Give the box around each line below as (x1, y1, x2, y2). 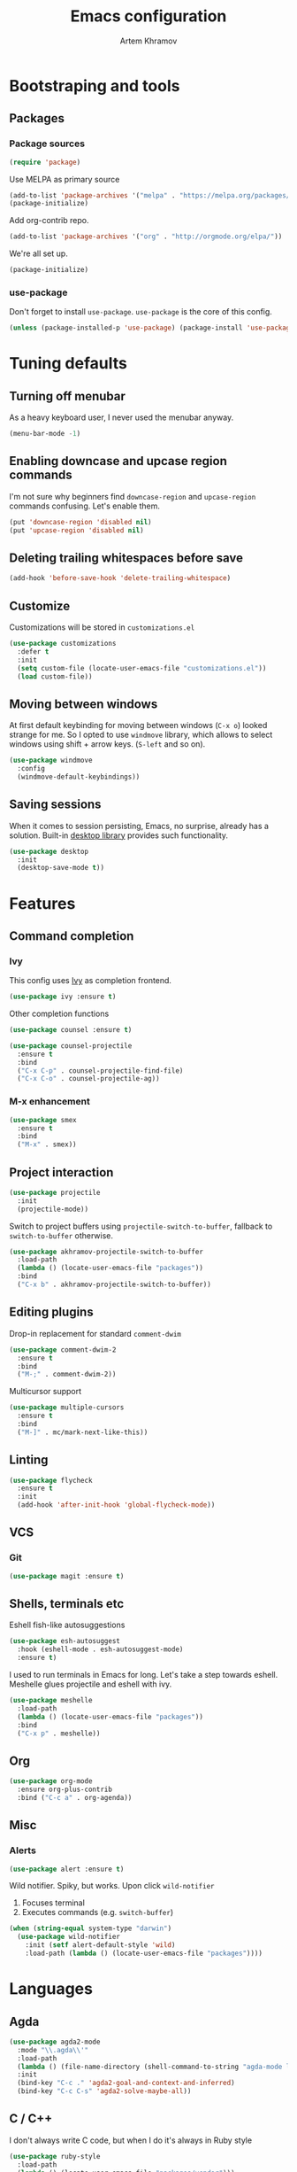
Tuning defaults (9, 353, 128, 374)
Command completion (9, 928, 134, 943)
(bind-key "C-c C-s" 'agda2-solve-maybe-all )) (17, 2087, 192, 2096)
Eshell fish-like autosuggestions (9, 1619, 126, 1631)
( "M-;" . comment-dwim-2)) (17, 1370, 117, 1379)
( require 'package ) (9, 158, 81, 167)
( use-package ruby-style (9, 2152, 101, 2160)
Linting (9, 1453, 49, 1468)
